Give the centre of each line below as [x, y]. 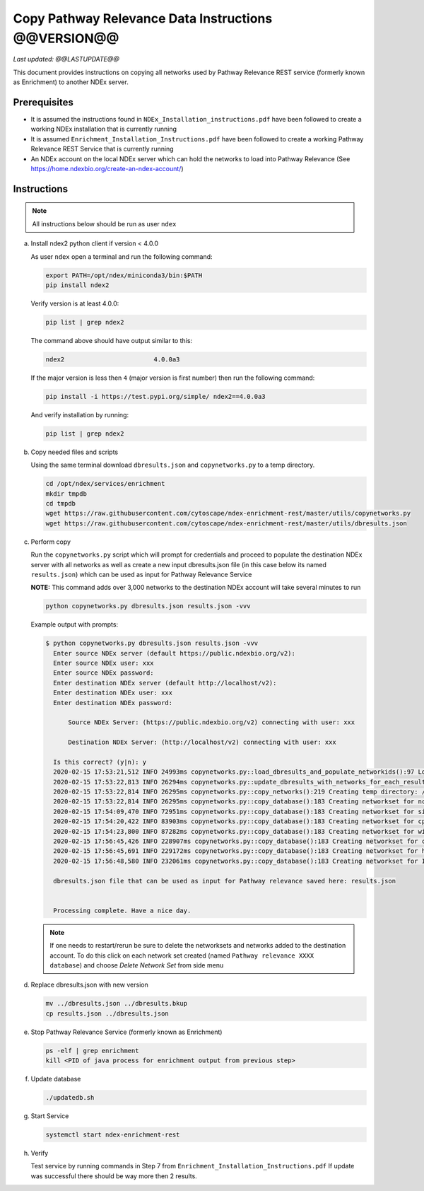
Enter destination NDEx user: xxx [113, 693]
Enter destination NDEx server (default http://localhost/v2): [165, 683]
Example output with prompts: [75, 624]
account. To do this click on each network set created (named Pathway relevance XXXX [182, 955]
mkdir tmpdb [66, 494]
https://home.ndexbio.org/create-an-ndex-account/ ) [107, 168]
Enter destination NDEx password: [113, 703]
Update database [56, 1079]
